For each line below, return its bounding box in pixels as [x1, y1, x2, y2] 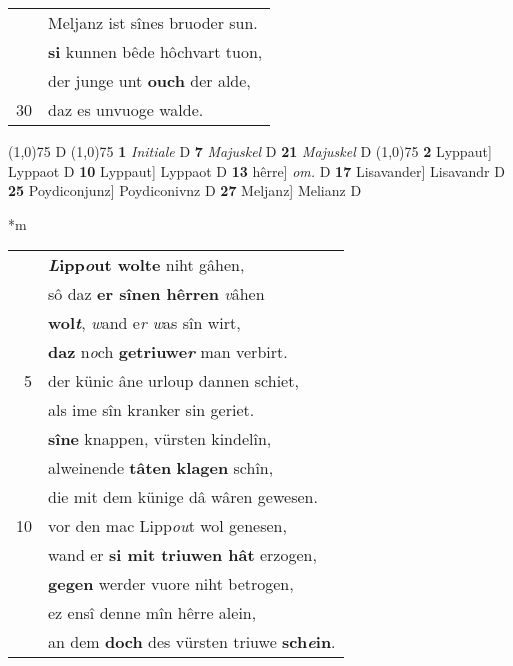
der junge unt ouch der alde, [48, 69, 251, 92]
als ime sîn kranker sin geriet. [48, 398, 255, 422]
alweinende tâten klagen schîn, [48, 456, 274, 480]
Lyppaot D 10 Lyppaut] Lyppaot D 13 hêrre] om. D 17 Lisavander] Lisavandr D [8, 160, 505, 181]
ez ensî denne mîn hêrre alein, [48, 601, 257, 625]
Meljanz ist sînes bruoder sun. [48, 11, 258, 34]
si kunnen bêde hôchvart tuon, [48, 40, 263, 63]
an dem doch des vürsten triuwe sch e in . [48, 630, 336, 654]
